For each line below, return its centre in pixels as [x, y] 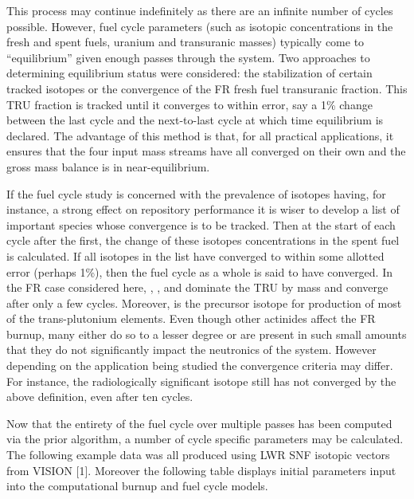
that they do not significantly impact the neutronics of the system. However [191, 350]
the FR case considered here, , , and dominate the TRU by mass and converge [197, 287]
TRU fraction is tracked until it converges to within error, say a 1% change [189, 104]
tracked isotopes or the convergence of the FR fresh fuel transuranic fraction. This [207, 88]
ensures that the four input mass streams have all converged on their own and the [206, 151]
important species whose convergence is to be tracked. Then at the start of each [201, 224]
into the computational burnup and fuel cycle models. [137, 486]
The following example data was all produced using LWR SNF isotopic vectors [198, 455]
